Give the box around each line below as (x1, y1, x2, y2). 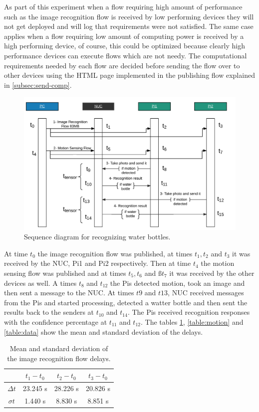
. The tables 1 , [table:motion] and (141, 316, 244, 327)
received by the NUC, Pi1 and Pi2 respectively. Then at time (4, 258, 191, 268)
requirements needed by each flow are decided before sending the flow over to (4, 60, 240, 70)
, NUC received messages (168, 287, 244, 298)
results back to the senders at (4, 307, 94, 317)
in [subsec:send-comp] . (4, 79, 72, 90)
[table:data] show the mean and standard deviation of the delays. (4, 326, 203, 337)
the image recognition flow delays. (7, 353, 111, 363)
